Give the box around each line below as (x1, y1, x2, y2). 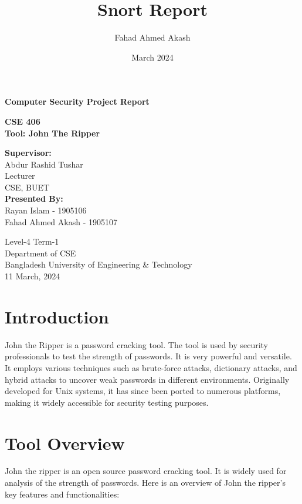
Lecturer (5, 169, 35, 182)
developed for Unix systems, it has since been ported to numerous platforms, (5, 385, 281, 397)
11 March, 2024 (5, 270, 60, 282)
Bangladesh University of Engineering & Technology (5, 258, 192, 271)
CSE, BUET (5, 181, 50, 193)
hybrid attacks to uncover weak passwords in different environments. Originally (5, 373, 290, 385)
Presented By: (5, 192, 63, 205)
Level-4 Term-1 (5, 235, 59, 248)
